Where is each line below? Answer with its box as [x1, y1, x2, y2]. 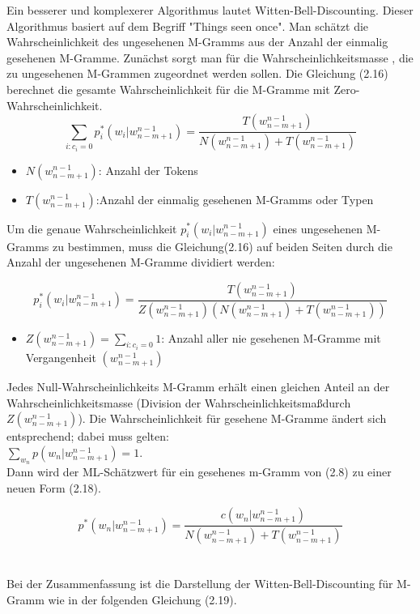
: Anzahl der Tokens [98, 161, 198, 178]
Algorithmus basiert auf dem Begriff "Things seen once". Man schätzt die [6, 17, 369, 34]
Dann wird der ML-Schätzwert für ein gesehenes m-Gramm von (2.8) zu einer [6, 463, 392, 480]
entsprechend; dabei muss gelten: [6, 428, 169, 445]
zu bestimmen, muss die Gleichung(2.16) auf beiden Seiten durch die [52, 237, 392, 254]
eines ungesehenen [273, 220, 363, 237]
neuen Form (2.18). [6, 479, 101, 496]
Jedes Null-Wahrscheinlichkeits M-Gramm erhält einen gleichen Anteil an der [6, 378, 390, 395]
